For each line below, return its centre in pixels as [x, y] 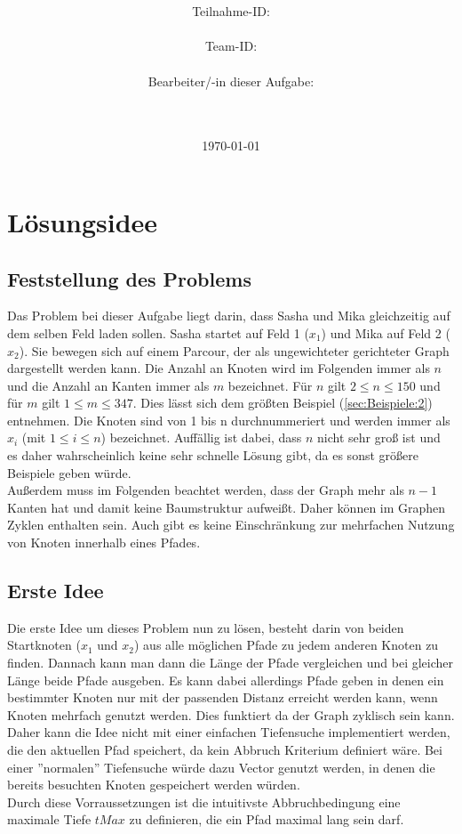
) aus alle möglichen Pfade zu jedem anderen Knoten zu [287, 645]
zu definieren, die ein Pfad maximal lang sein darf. [267, 819]
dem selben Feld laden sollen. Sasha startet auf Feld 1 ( [158, 332]
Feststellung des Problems [129, 278]
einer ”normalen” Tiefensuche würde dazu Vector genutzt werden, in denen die [221, 767]
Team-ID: [231, 46]
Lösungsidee [83, 221]
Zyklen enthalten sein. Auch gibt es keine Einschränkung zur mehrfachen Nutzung [231, 525]
